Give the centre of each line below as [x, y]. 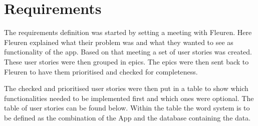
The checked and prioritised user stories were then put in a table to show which [126, 88]
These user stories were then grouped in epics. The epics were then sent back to [126, 61]
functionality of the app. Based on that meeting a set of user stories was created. [128, 52]
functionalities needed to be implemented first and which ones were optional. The [129, 98]
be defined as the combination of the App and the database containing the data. [127, 117]
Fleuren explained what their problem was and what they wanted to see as [119, 42]
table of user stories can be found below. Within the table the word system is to [127, 108]
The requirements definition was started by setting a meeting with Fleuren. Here [128, 32]
